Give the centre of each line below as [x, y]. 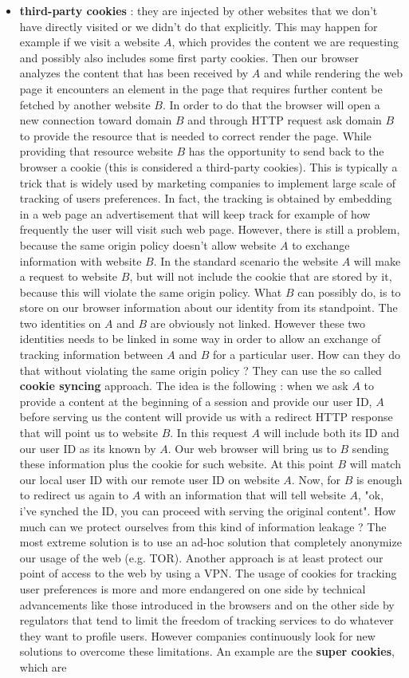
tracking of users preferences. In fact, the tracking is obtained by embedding [206, 198]
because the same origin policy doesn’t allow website [148, 244]
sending [370, 448]
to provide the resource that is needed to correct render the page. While [195, 135]
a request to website [69, 276]
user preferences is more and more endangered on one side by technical [193, 588]
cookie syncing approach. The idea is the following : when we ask [184, 386]
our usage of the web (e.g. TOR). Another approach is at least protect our [201, 557]
